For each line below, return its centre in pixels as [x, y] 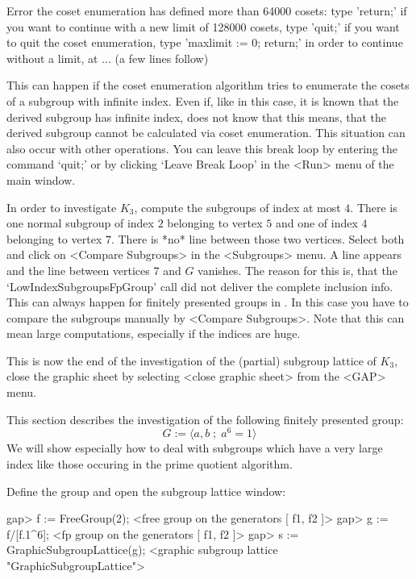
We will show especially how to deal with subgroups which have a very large [195, 448]
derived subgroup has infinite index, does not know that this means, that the [197, 117]
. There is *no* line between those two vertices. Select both [258, 238]
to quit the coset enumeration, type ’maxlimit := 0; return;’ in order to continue [205, 42]
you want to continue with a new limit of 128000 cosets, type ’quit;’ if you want [203, 26]
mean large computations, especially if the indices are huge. [154, 333]
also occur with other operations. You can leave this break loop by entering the [202, 148]
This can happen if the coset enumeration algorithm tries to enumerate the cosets [208, 85]
